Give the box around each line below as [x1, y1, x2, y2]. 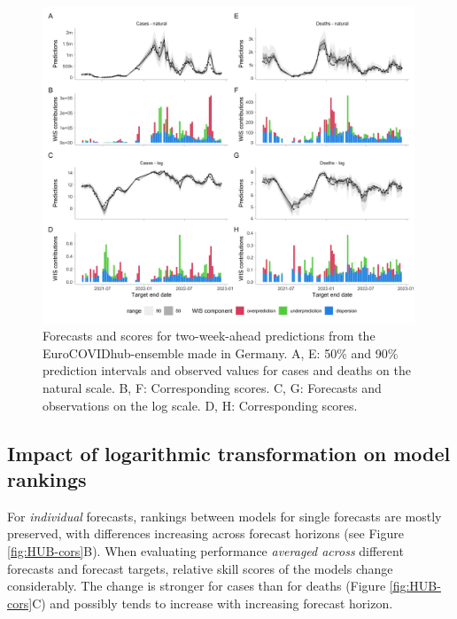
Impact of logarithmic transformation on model [7, 439, 451, 466]
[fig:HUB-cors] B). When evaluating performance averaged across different [7, 541, 404, 560]
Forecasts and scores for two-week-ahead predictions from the [43, 326, 376, 345]
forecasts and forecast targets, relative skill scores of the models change [7, 559, 393, 577]
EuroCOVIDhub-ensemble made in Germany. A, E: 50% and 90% [43, 343, 399, 362]
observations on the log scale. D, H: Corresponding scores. [43, 396, 358, 414]
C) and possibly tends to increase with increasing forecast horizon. [32, 593, 393, 612]
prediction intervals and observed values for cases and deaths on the [43, 361, 411, 380]
